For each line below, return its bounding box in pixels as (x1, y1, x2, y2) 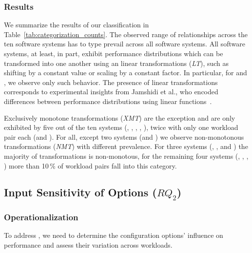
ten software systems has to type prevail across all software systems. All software (4, 39, 245, 49)
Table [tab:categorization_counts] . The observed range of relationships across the (4, 29, 248, 39)
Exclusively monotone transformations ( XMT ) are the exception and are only (4, 112, 235, 123)
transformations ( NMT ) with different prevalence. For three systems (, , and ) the (4, 141, 248, 151)
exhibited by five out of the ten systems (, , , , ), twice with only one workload (4, 122, 238, 132)
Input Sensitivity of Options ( (4, 184, 157, 199)
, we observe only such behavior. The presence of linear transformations (4, 77, 218, 87)
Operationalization (4, 211, 78, 223)
